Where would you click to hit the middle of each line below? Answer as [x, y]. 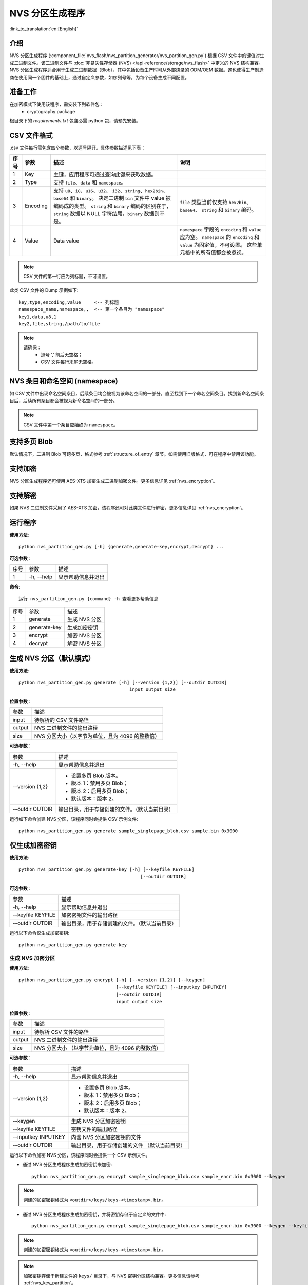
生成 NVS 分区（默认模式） [52, 658]
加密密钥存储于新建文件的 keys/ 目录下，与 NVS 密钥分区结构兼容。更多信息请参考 [112, 1276]
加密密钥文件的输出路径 [89, 915]
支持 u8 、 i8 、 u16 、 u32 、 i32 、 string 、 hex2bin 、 [111, 190]
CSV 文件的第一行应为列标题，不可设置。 [67, 276]
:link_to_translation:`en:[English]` [44, 29]
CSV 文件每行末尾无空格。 [69, 362]
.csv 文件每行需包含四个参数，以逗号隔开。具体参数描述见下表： [78, 148]
